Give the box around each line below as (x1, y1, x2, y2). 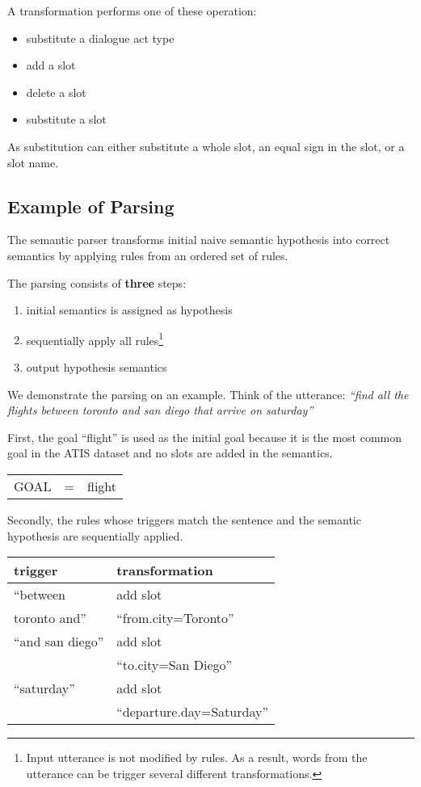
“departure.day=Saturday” (116, 702, 268, 722)
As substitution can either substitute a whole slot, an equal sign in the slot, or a (7, 137, 405, 154)
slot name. (7, 154, 59, 170)
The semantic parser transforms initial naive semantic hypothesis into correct (7, 231, 390, 248)
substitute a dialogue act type (26, 29, 175, 46)
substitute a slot (26, 111, 107, 128)
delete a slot (26, 83, 86, 100)
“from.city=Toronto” (116, 608, 234, 628)
